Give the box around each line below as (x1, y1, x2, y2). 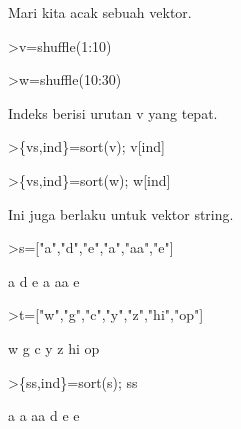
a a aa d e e (8, 405, 80, 426)
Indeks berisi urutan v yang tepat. (8, 102, 218, 123)
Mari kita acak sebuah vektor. (8, 2, 192, 22)
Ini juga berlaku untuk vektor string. (8, 203, 234, 224)
